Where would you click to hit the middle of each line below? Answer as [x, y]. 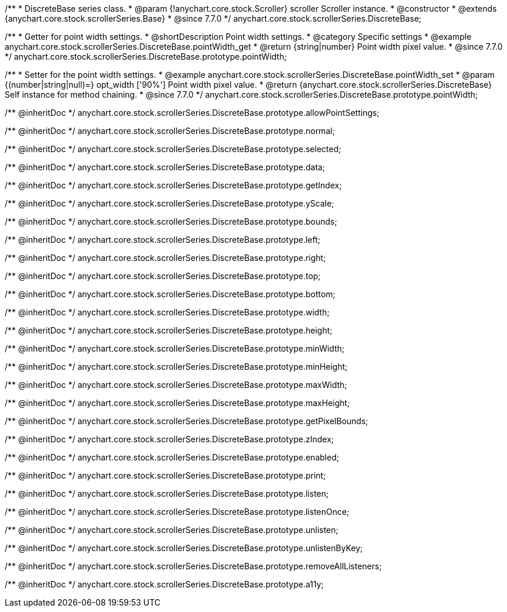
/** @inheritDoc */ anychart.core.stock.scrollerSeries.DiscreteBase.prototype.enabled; [172, 457]
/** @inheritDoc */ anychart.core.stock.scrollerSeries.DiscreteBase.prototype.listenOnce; [177, 512]
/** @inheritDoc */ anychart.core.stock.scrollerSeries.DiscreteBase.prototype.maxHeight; [177, 403]
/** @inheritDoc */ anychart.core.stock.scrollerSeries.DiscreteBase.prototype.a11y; [164, 584]
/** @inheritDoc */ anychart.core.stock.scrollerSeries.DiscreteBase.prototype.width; [167, 312]
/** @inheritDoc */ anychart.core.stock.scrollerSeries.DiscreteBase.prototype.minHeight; [176, 367]
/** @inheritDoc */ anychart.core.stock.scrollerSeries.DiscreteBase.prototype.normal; [170, 131]
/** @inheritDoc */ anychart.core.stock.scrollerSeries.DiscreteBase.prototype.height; [169, 330]
